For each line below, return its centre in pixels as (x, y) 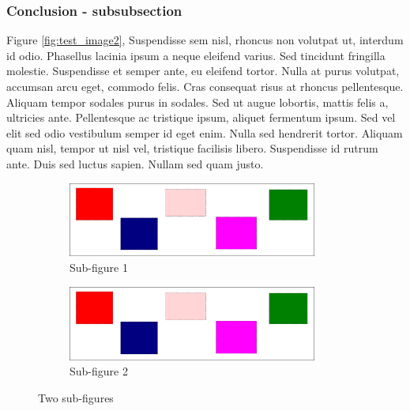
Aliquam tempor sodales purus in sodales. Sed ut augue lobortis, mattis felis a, (197, 102)
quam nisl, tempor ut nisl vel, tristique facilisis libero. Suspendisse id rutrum (192, 148)
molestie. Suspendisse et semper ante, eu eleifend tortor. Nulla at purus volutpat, (203, 71)
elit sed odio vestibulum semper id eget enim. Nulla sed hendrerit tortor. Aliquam (205, 132)
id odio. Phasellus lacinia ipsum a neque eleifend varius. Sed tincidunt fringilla (196, 55)
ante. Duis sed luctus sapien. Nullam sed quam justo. (135, 163)
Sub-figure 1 (99, 268)
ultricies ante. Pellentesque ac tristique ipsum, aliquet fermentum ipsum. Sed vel (201, 117)
